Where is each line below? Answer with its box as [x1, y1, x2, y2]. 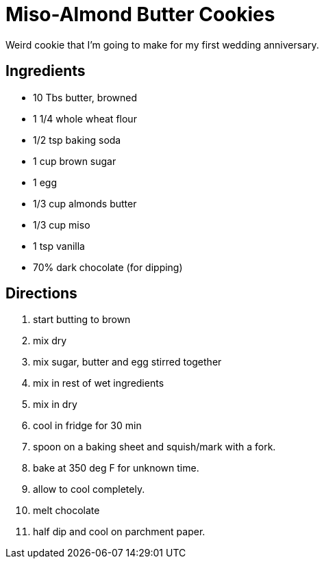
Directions [5, 285, 77, 303]
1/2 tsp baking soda [33, 133, 121, 146]
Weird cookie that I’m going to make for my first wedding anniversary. [5, 38, 319, 51]
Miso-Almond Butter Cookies [5, 3, 275, 26]
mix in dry [33, 398, 77, 411]
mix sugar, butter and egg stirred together [33, 356, 222, 368]
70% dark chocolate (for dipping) [33, 261, 183, 273]
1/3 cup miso [33, 218, 90, 231]
